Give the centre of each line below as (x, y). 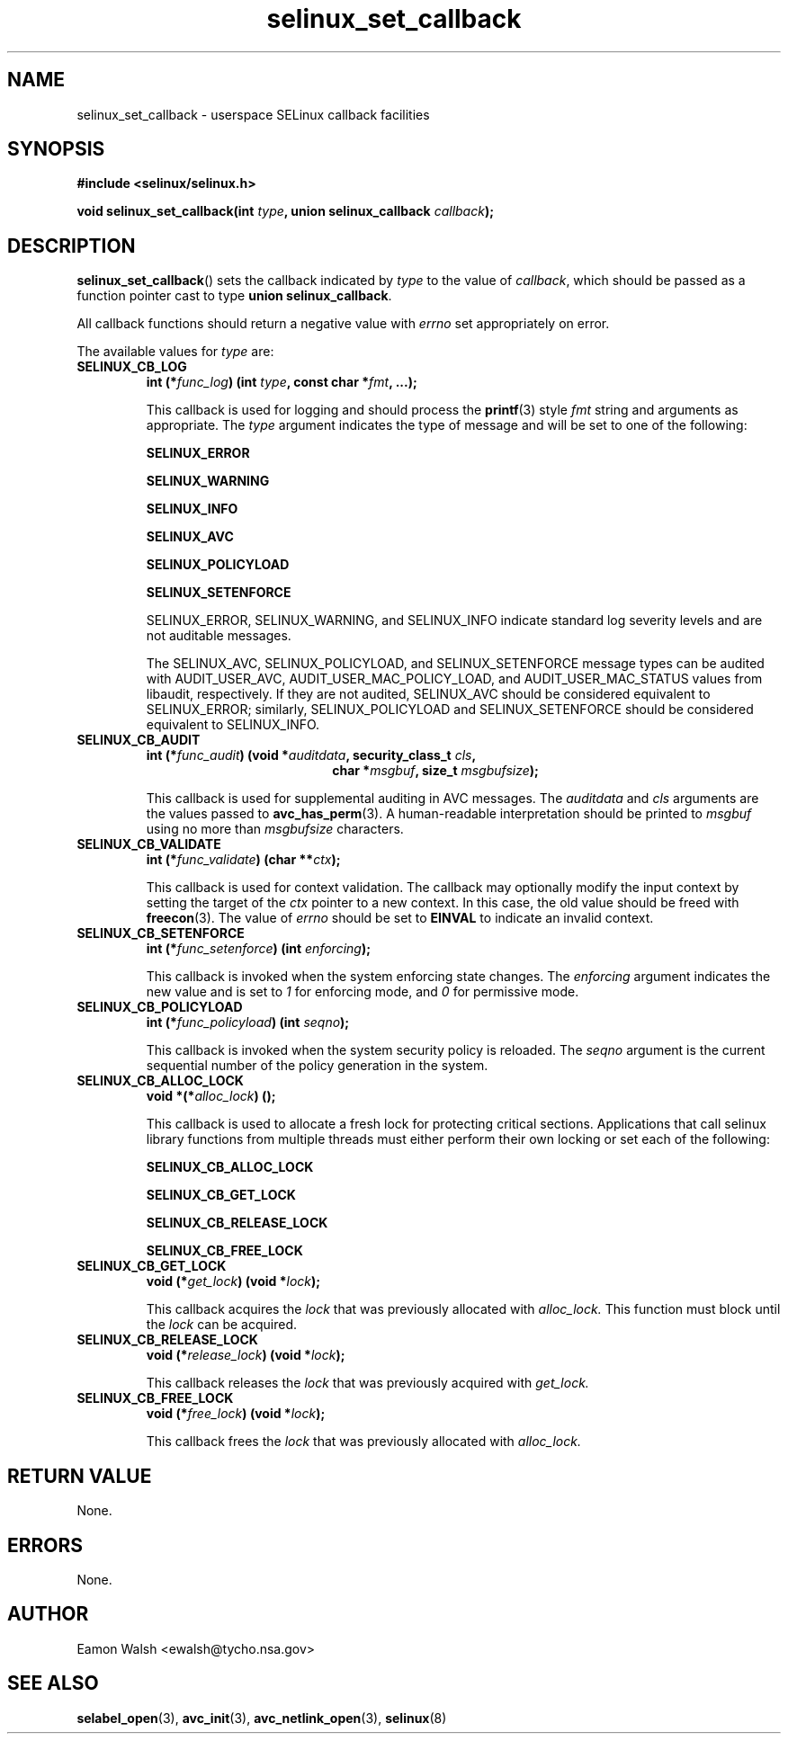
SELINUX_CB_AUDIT (139, 740)
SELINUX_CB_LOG (132, 367)
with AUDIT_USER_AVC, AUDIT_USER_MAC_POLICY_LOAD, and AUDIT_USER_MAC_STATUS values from (454, 679)
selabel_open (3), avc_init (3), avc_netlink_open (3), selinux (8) (262, 1718)
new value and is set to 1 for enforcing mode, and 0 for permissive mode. (363, 992)
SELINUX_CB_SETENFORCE (161, 933)
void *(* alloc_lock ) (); (211, 1096)
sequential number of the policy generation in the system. (317, 1066)
